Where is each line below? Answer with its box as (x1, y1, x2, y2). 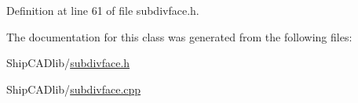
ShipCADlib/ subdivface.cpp (6, 80, 141, 97)
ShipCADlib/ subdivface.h (6, 55, 130, 71)
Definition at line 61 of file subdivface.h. (6, 2, 199, 18)
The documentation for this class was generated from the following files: (6, 28, 353, 44)
